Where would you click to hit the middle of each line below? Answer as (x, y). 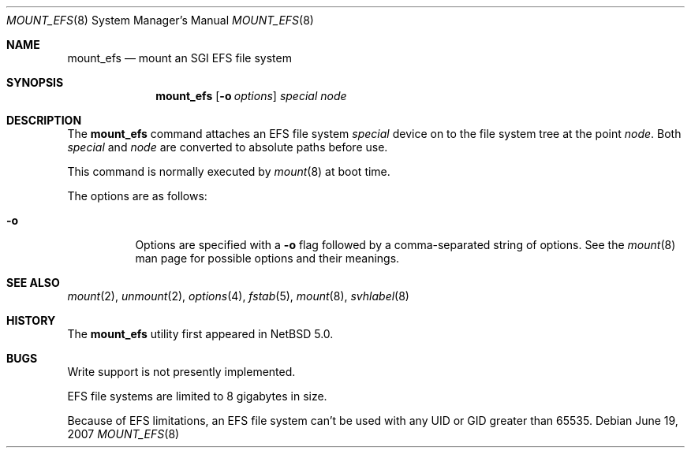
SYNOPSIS (35, 82)
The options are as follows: (137, 196)
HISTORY (31, 320)
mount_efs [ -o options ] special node (251, 96)
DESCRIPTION (44, 120)
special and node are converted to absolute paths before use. (228, 147)
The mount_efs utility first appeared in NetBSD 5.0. (200, 334)
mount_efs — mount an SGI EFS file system (179, 58)
